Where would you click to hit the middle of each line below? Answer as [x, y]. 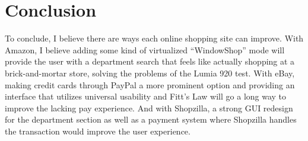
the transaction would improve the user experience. [98, 131]
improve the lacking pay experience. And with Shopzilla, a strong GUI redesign [149, 108]
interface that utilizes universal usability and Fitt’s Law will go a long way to [146, 96]
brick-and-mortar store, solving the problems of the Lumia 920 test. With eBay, [150, 73]
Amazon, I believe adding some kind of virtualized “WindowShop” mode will [145, 49]
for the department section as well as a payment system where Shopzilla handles [151, 119]
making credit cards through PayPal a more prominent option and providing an [150, 84]
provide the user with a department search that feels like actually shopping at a [150, 61]
